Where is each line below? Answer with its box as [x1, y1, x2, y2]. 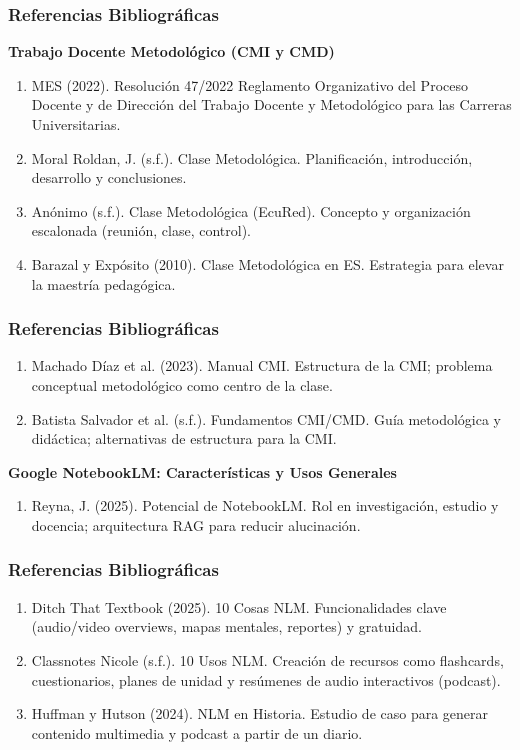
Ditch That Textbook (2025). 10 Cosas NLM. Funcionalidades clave [31, 596, 447, 617]
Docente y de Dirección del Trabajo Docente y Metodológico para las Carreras [31, 94, 512, 115]
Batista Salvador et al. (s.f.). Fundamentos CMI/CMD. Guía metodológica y [31, 408, 501, 429]
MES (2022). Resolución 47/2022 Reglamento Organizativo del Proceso [31, 74, 468, 95]
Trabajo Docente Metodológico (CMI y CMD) [8, 41, 335, 62]
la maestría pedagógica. [31, 273, 176, 294]
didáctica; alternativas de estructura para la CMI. [31, 428, 337, 449]
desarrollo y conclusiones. [31, 167, 187, 188]
